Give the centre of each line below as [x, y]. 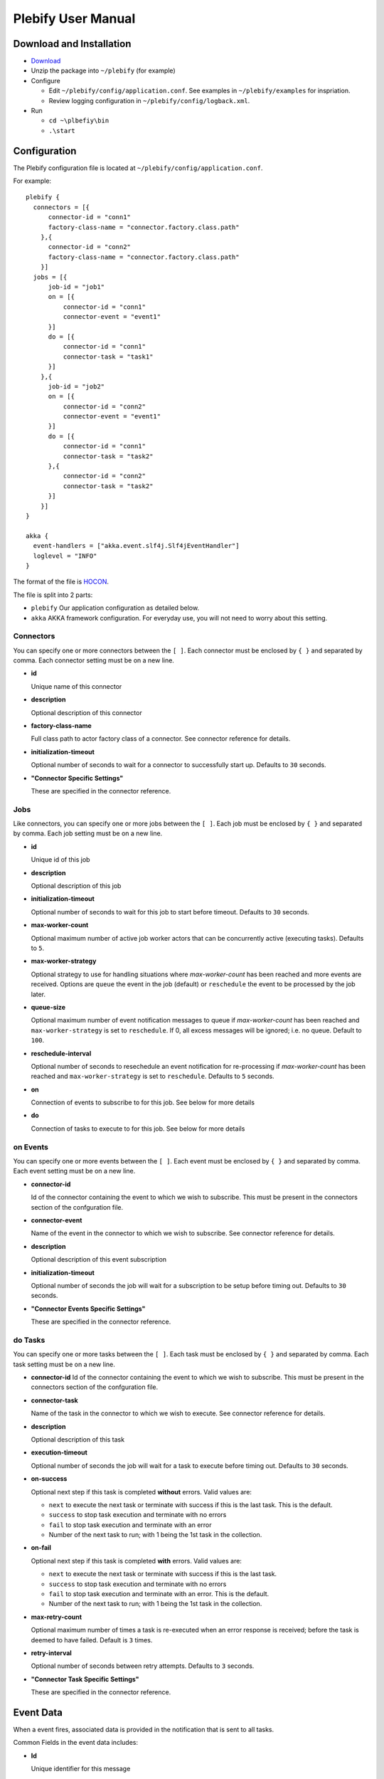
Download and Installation [72, 44]
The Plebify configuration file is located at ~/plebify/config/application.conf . [138, 168]
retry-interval [52, 1653]
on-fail [41, 1548]
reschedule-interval [61, 1053]
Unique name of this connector [76, 686]
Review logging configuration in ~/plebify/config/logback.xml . [149, 100]
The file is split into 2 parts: [53, 595]
